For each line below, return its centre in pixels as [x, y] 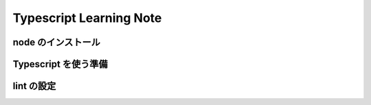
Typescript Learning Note [87, 18]
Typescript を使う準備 [60, 64]
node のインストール [57, 42]
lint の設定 [34, 86]
